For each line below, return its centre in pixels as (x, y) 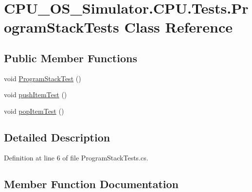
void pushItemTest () (36, 95)
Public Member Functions (71, 58)
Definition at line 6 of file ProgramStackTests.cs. (76, 157)
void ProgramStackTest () (43, 78)
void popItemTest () (34, 111)
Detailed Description (57, 137)
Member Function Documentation (91, 183)
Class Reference (179, 27)
